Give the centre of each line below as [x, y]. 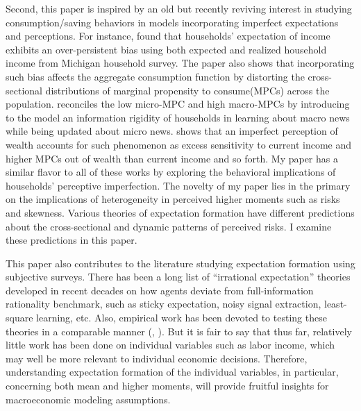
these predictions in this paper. [72, 240]
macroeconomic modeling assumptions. [88, 399]
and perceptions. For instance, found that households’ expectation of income [168, 36]
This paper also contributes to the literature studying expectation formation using [180, 263]
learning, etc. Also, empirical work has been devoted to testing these [182, 318]
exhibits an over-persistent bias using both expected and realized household [166, 49]
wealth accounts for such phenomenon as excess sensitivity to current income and [178, 144]
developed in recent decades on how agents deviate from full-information [160, 290]
